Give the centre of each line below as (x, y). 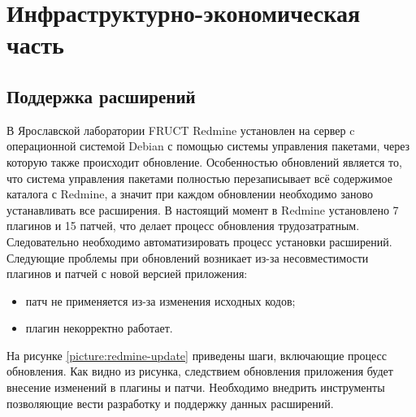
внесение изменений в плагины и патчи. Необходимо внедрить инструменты (196, 387)
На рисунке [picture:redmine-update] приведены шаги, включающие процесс (197, 355)
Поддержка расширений (101, 96)
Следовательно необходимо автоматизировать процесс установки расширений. (199, 241)
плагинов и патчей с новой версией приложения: (127, 274)
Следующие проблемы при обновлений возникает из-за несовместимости (188, 257)
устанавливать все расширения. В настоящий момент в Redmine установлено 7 (203, 209)
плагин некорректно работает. (99, 328)
